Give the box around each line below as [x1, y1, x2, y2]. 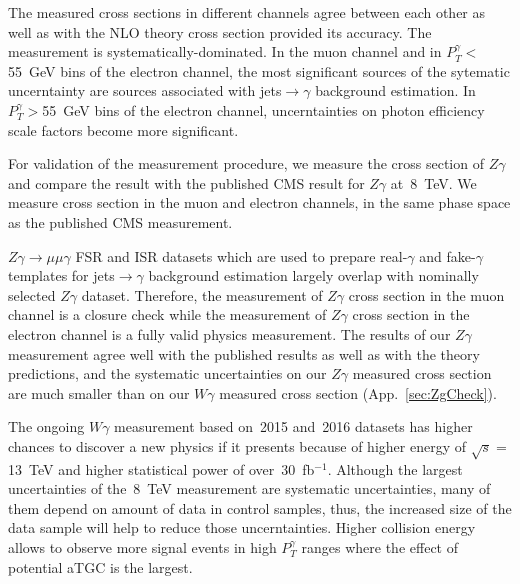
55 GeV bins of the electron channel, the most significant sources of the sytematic [8, 60, 510, 81]
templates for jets [8, 265, 115, 286]
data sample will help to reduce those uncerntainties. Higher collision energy [8, 517, 476, 538]
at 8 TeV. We [390, 172, 477, 193]
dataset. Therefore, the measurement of [81, 284, 323, 305]
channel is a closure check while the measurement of [8, 304, 327, 325]
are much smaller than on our [8, 382, 190, 403]
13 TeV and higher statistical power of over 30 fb [8, 458, 315, 479]
